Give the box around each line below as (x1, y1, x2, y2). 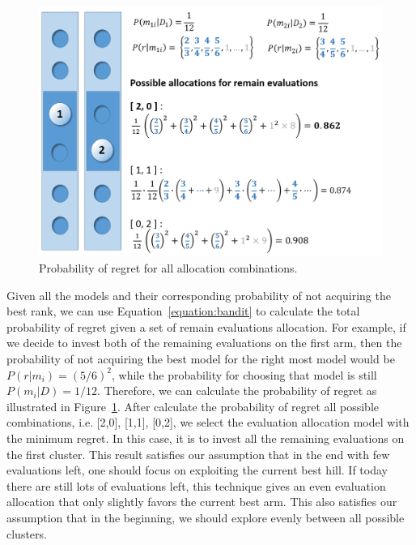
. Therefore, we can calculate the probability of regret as (97, 382, 377, 399)
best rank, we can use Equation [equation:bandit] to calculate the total (6, 303, 360, 320)
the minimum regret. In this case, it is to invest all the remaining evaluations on (6, 430, 405, 446)
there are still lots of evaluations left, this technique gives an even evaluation (6, 477, 386, 494)
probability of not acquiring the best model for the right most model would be (6, 350, 395, 367)
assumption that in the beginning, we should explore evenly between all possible (6, 509, 405, 526)
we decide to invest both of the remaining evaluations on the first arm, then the (6, 334, 402, 351)
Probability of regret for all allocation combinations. (39, 260, 298, 277)
